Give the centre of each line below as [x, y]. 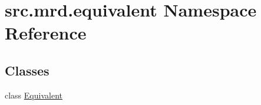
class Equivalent [34, 95]
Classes [27, 70]
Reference [46, 33]
